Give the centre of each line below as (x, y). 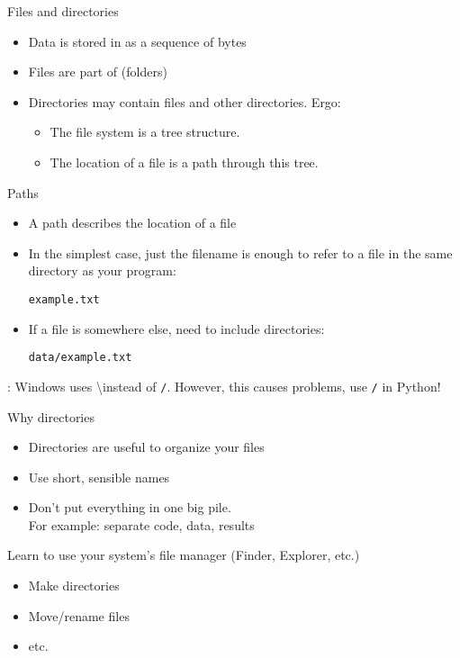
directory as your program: (102, 270)
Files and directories (63, 11)
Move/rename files (79, 615)
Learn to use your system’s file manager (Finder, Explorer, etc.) (184, 555)
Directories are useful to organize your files (146, 447)
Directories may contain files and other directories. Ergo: (185, 101)
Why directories (51, 416)
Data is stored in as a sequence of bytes (137, 41)
